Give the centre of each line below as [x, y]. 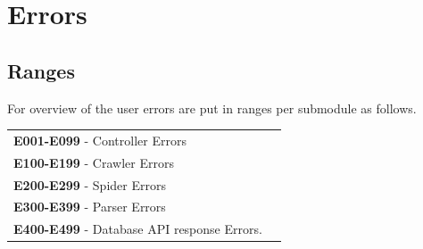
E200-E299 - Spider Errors [90, 184]
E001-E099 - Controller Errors [100, 140]
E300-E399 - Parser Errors [90, 207]
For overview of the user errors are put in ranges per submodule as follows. [212, 108]
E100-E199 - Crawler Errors [94, 162]
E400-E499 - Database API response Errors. [138, 229]
